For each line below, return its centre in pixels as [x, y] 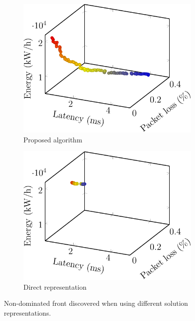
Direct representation [55, 287]
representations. [28, 313]
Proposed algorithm [53, 139]
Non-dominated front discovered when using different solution [96, 303]
